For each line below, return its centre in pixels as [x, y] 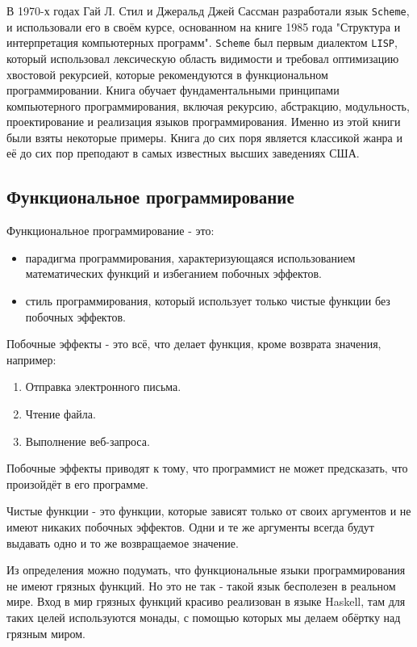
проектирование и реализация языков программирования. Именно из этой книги [204, 122]
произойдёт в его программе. [77, 483]
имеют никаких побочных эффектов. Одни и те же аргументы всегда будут [190, 526]
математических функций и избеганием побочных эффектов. [174, 273]
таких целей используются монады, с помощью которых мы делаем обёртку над [204, 617]
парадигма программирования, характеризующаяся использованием [190, 257]
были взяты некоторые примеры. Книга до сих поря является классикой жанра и [204, 137]
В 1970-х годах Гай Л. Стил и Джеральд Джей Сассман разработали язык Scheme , [208, 11]
